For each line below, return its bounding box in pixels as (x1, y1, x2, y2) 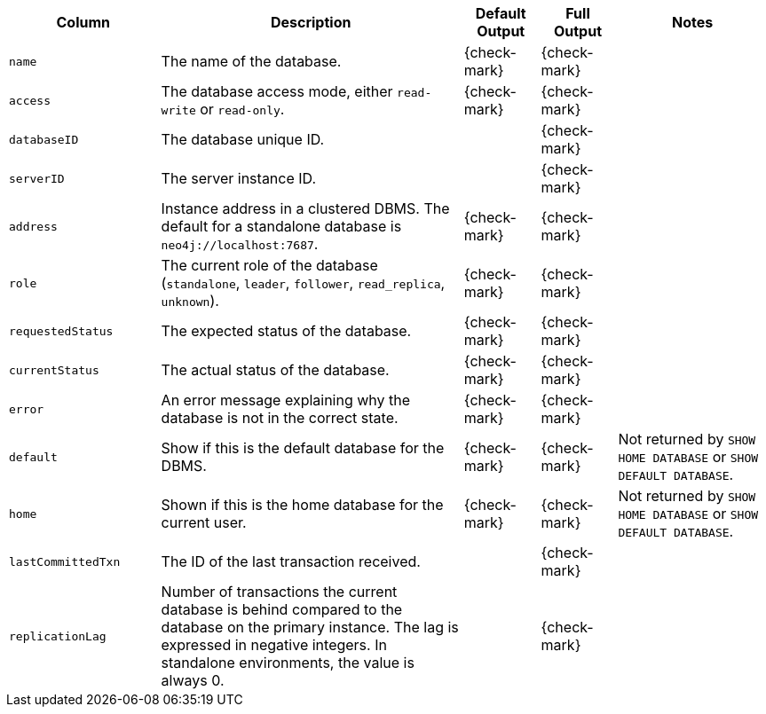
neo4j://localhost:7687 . (161, 235, 319, 253)
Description (270, 13, 351, 31)
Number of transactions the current (161, 583, 398, 600)
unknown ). (161, 292, 219, 310)
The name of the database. (161, 52, 342, 70)
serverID (9, 171, 65, 185)
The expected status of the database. (161, 322, 412, 340)
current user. (161, 514, 247, 531)
